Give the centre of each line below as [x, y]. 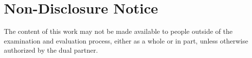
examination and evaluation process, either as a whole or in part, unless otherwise [126, 40]
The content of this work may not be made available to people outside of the [118, 31]
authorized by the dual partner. [51, 50]
